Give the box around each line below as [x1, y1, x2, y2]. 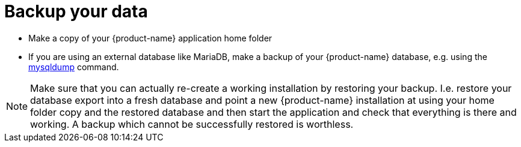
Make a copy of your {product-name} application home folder [28, 32, 273, 43]
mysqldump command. [28, 61, 119, 72]
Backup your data [4, 1, 148, 22]
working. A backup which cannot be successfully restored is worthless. [30, 118, 354, 130]
